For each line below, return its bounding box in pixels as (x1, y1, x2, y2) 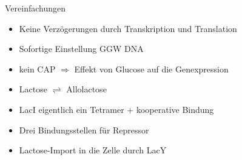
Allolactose (66, 83, 107, 95)
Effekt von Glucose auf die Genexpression (74, 62, 229, 75)
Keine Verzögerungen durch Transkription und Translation (19, 22, 237, 34)
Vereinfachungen (5, 2, 66, 14)
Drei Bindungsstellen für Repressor (19, 123, 149, 136)
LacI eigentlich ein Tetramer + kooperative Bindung (19, 103, 214, 115)
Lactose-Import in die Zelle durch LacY (19, 144, 167, 156)
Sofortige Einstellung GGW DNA (19, 42, 144, 55)
